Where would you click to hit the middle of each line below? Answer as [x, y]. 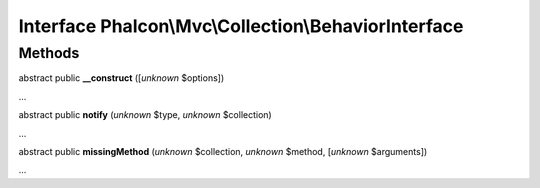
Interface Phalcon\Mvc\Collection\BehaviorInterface [241, 26]
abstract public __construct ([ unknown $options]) [121, 78]
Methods [49, 53]
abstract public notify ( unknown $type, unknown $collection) [145, 115]
